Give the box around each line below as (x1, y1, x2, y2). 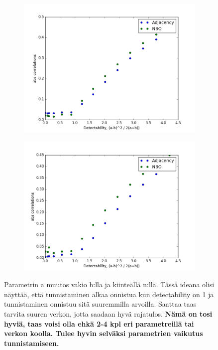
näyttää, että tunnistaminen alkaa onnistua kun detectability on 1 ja (4, 289, 214, 299)
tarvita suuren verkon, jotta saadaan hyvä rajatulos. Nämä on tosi (4, 308, 213, 319)
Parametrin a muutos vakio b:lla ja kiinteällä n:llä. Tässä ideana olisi (4, 279, 215, 290)
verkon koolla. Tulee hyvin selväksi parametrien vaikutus (4, 328, 203, 339)
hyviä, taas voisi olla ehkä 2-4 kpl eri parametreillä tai (4, 318, 194, 329)
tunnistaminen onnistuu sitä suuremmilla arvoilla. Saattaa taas (4, 299, 197, 309)
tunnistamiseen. (4, 338, 59, 348)
